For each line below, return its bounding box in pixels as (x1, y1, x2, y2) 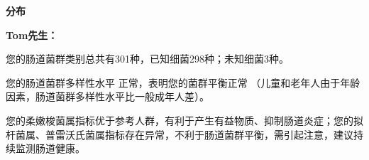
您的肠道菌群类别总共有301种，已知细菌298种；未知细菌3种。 (6, 51, 289, 66)
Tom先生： (6, 27, 58, 42)
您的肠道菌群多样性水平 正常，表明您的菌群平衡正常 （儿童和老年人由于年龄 (6, 75, 360, 90)
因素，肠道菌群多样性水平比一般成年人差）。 (6, 89, 209, 104)
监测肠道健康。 (15, 141, 85, 156)
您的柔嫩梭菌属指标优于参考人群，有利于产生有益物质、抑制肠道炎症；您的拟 (6, 112, 363, 127)
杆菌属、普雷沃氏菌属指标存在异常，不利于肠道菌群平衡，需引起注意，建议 (6, 127, 353, 142)
